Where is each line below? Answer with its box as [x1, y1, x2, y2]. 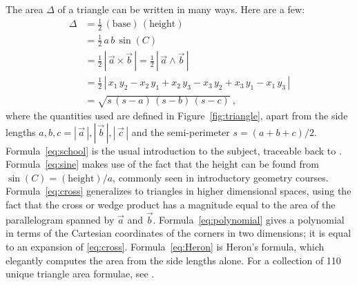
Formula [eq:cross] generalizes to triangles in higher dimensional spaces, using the [6, 184, 351, 198]
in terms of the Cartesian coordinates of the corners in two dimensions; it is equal [6, 226, 351, 240]
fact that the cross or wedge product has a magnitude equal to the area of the [6, 197, 336, 211]
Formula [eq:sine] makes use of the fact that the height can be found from [6, 157, 319, 171]
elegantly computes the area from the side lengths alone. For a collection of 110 [6, 253, 341, 267]
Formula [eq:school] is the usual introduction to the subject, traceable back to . [6, 143, 342, 157]
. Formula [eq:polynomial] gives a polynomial [153, 212, 345, 226]
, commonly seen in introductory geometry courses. [113, 170, 329, 184]
